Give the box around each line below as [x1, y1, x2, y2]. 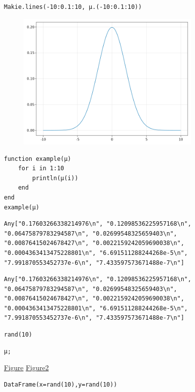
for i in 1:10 [18, 165, 64, 172]
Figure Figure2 [4, 362, 49, 373]
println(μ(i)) [32, 174, 78, 182]
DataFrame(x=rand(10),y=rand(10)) [4, 381, 117, 388]
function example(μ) [4, 155, 72, 162]
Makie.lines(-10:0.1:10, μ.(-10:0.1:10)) [4, 3, 142, 10]
